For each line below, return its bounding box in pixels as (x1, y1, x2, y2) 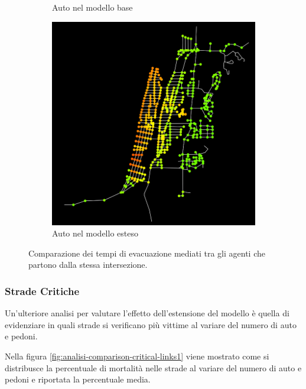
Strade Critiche (5, 283, 80, 298)
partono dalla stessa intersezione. (28, 258, 148, 271)
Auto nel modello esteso (52, 227, 138, 239)
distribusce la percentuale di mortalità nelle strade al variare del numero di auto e (5, 361, 302, 374)
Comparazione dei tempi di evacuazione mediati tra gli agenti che (28, 247, 265, 259)
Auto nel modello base (52, 1, 133, 13)
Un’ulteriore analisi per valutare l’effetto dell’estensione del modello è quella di (5, 307, 289, 319)
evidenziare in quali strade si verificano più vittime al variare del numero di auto (5, 318, 297, 330)
